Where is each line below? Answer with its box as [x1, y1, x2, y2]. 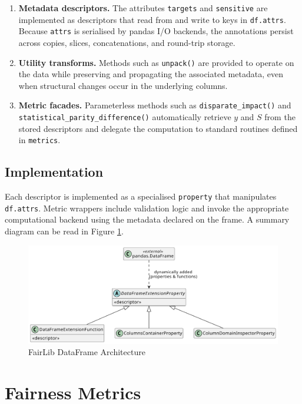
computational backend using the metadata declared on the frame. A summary [5, 213, 290, 226]
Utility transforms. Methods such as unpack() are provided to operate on [18, 56, 294, 68]
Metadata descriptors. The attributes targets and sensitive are [18, 2, 268, 14]
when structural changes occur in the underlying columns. [18, 79, 228, 91]
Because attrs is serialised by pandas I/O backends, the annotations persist [18, 25, 294, 37]
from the [264, 111, 296, 123]
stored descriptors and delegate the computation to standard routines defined [18, 122, 298, 134]
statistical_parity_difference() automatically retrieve [18, 111, 231, 123]
